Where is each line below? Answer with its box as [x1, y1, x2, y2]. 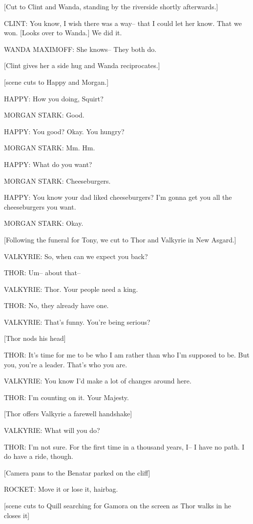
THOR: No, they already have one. [4, 300, 109, 310]
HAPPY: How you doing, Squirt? [4, 93, 104, 103]
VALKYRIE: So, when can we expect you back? [4, 251, 148, 261]
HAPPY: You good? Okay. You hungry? [4, 126, 125, 136]
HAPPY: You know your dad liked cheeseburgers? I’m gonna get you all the [4, 192, 232, 202]
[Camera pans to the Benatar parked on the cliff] [4, 467, 150, 477]
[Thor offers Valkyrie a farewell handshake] [4, 408, 132, 419]
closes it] [4, 510, 30, 520]
